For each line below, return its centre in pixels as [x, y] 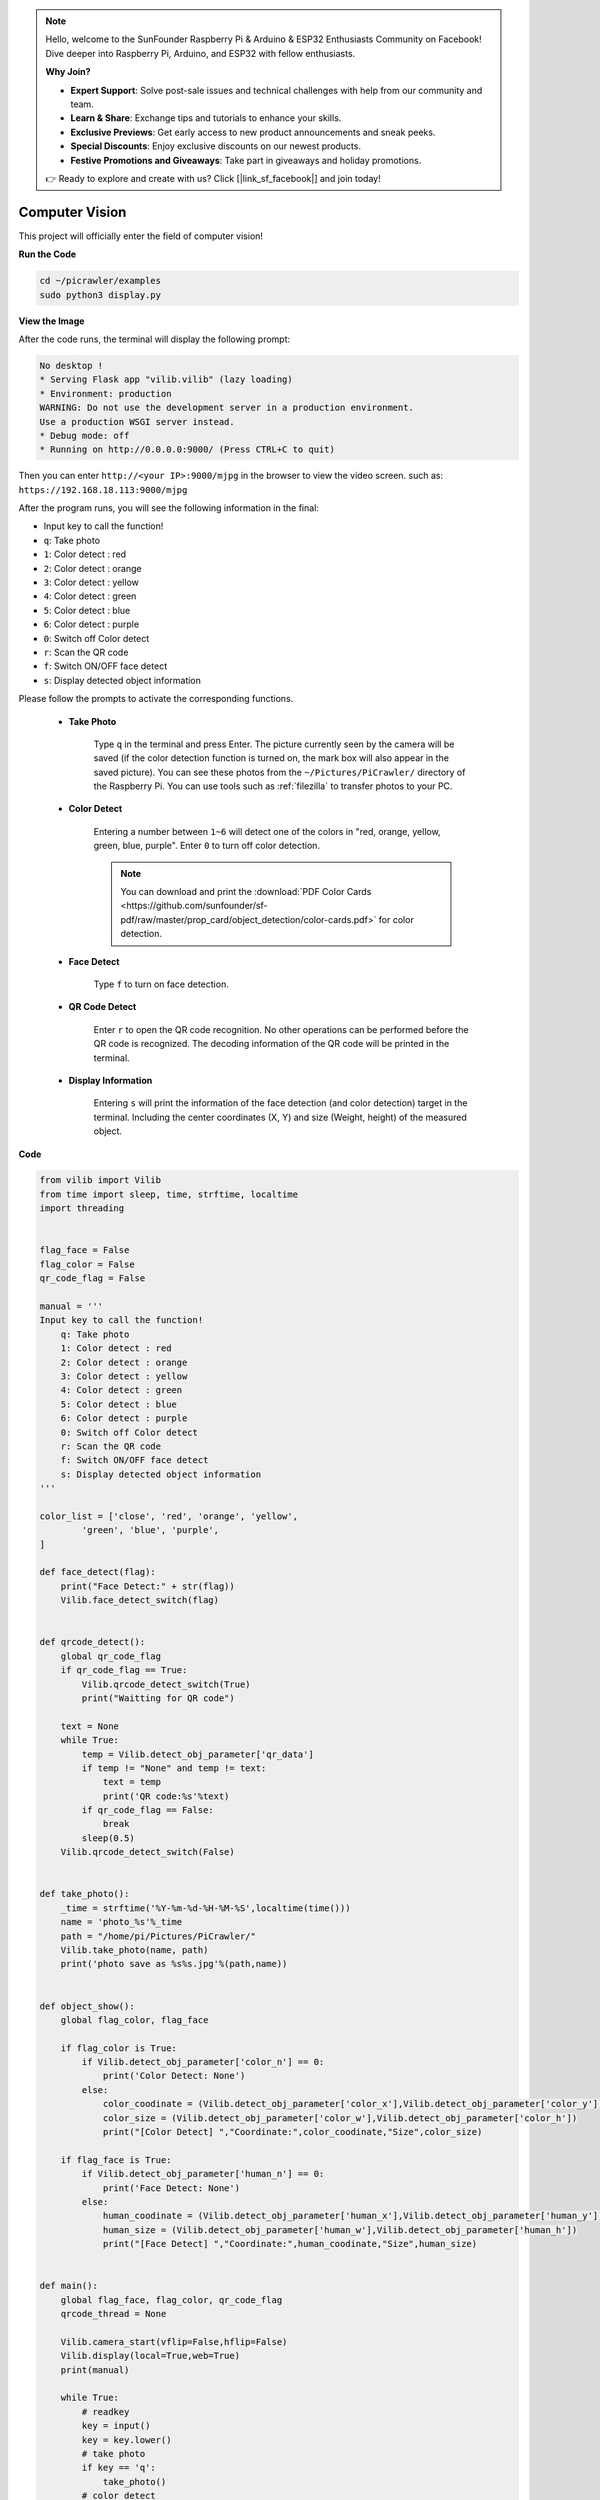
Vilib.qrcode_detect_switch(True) [166, 1684]
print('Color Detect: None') [174, 2076]
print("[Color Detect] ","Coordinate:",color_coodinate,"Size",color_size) [292, 2132]
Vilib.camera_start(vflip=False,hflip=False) [174, 2341]
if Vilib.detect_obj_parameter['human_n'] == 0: [203, 2174]
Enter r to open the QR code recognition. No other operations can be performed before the [281, 1029]
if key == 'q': [119, 2468]
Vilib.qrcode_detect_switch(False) [147, 1852]
